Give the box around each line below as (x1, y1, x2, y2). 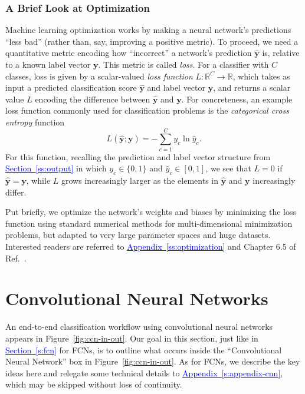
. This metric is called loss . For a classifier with (98, 58, 269, 70)
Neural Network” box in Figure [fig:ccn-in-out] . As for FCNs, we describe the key (5, 355, 300, 367)
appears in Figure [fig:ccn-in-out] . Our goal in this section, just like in (5, 332, 258, 344)
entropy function (5, 115, 65, 128)
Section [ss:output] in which (5, 162, 107, 174)
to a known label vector (5, 58, 91, 70)
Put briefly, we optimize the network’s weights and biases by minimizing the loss (5, 206, 297, 218)
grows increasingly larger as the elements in (61, 174, 219, 187)
